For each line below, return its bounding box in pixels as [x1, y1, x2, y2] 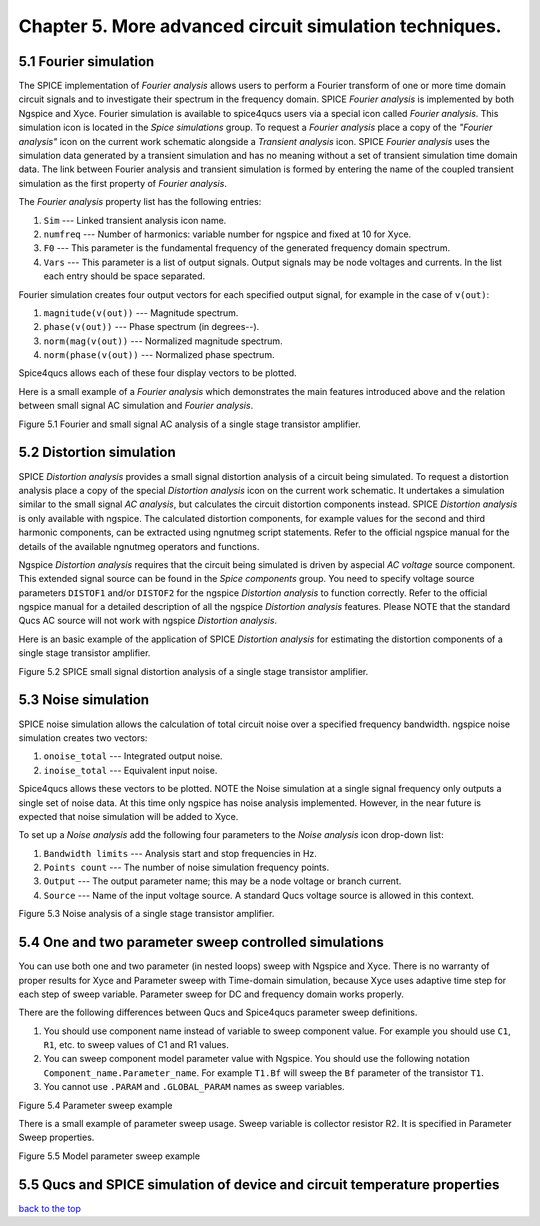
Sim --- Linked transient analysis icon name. [43, 214, 227, 226]
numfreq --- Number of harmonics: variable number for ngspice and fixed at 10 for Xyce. [43, 228, 412, 240]
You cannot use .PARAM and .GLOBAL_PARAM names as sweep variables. [43, 1081, 345, 1093]
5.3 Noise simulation [18, 691, 150, 709]
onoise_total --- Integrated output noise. [43, 750, 224, 762]
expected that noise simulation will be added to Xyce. [18, 810, 239, 822]
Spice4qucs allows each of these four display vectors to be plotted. [18, 367, 297, 379]
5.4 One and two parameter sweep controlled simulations [18, 934, 385, 951]
